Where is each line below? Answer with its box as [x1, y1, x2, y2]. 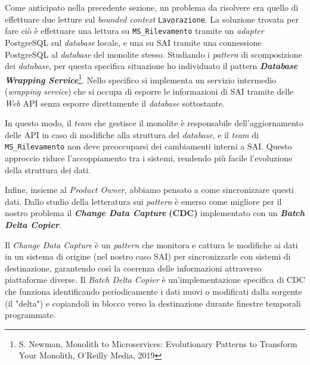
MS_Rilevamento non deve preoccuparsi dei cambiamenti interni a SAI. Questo [5, 140, 292, 152]
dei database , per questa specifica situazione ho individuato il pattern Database [5, 60, 298, 72]
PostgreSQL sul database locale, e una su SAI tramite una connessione [5, 36, 262, 48]
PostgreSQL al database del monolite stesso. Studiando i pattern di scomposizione [5, 48, 302, 60]
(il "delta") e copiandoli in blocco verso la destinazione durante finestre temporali [5, 297, 301, 309]
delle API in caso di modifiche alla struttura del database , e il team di [5, 128, 259, 141]
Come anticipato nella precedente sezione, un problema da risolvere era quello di [5, 1, 299, 13]
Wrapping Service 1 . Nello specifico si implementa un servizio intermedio [5, 71, 277, 86]
